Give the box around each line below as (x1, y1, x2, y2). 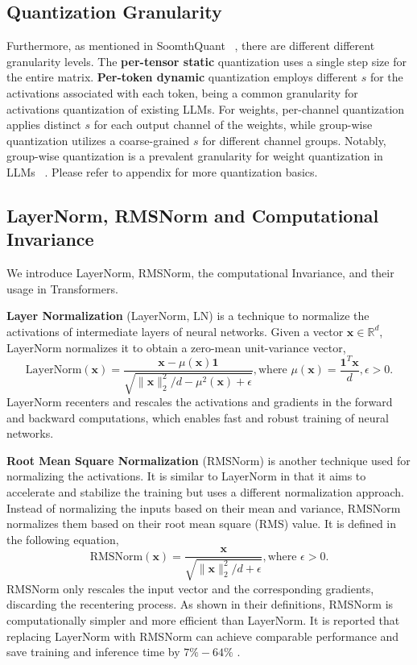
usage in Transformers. (6, 280, 118, 297)
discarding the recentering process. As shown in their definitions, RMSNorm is (6, 596, 394, 613)
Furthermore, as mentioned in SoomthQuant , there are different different (6, 37, 375, 54)
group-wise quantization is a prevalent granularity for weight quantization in (6, 148, 383, 164)
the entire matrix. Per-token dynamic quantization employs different (6, 69, 357, 85)
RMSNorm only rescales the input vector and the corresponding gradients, (6, 580, 374, 596)
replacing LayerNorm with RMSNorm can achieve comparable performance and (6, 627, 399, 644)
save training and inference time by (6, 643, 180, 660)
